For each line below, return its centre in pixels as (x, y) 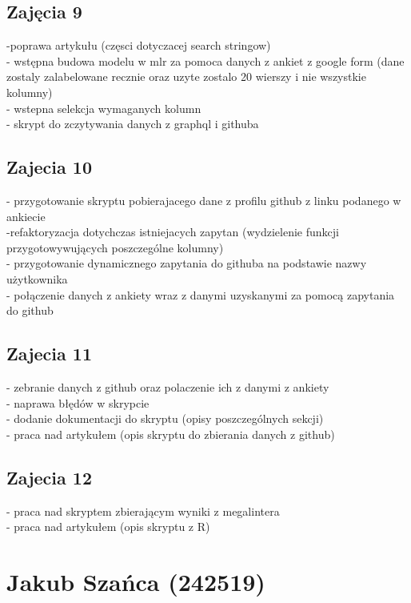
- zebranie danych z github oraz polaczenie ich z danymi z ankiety (168, 386)
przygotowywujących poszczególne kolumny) (115, 247)
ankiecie (26, 216)
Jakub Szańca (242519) (136, 581)
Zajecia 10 (49, 167)
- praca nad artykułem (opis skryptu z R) (108, 527)
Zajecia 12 (49, 477)
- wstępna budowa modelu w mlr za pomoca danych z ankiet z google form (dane (205, 60)
